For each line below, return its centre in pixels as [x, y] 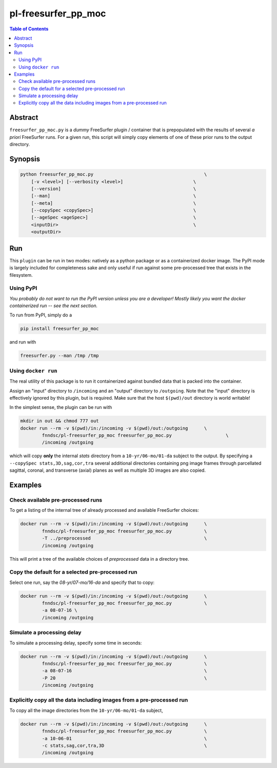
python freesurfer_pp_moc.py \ [114, 174]
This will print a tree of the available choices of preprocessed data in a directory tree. [99, 559]
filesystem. [21, 275]
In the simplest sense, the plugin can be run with [61, 407]
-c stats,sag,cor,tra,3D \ [124, 746]
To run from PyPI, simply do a [41, 315]
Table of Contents [29, 29]
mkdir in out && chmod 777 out [60, 421]
